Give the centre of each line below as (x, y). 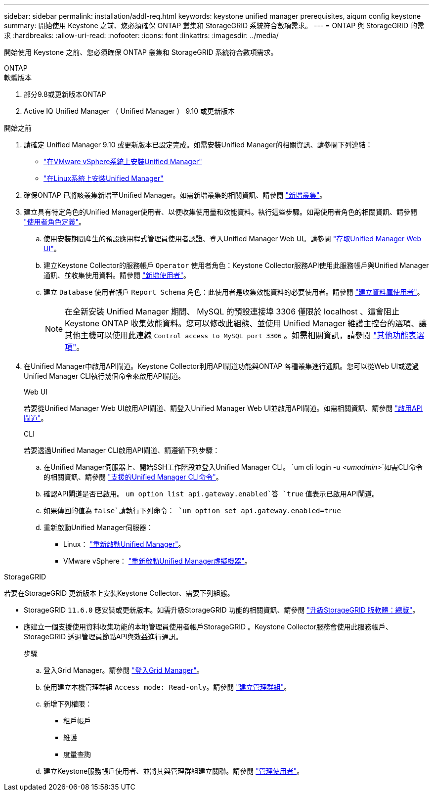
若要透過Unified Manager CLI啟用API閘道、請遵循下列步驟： (122, 450)
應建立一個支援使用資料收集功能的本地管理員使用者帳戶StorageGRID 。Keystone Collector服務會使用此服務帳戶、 (208, 627)
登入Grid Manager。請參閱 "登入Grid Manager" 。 (124, 670)
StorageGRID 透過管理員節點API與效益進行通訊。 (103, 637)
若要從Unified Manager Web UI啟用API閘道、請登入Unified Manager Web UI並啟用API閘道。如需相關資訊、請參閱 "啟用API (223, 408)
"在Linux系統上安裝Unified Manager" (104, 178)
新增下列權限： (68, 704)
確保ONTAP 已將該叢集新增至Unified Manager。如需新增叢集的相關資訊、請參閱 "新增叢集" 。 (175, 195)
